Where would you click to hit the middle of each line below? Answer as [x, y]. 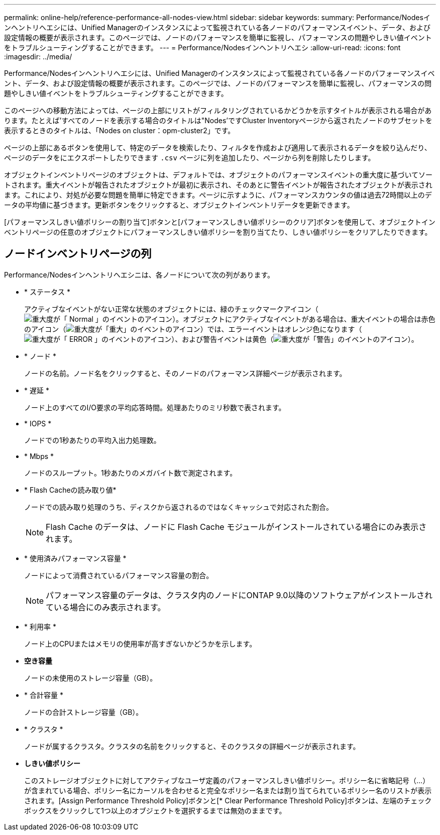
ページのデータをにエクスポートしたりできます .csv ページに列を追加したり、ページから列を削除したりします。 [190, 158]
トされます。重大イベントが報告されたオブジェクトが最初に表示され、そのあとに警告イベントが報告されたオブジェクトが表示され [218, 185]
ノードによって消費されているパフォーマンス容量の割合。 [119, 575]
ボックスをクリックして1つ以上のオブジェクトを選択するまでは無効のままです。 [155, 810]
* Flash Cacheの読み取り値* [70, 490]
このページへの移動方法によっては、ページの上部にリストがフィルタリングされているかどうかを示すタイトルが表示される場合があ [218, 110]
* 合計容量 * [44, 695]
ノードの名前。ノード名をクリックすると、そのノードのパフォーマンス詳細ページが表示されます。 [185, 373]
